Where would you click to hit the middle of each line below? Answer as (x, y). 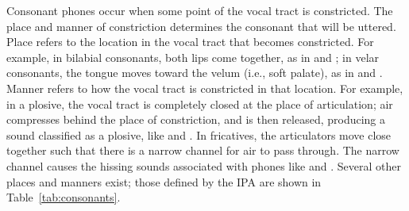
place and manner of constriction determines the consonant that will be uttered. (201, 26)
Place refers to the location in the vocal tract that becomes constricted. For (190, 42)
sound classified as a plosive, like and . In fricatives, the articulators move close (199, 134)
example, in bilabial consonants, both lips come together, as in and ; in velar (193, 57)
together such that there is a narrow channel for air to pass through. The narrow (203, 150)
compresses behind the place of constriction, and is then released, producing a (196, 119)
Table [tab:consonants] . (64, 197)
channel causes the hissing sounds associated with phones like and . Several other (204, 165)
